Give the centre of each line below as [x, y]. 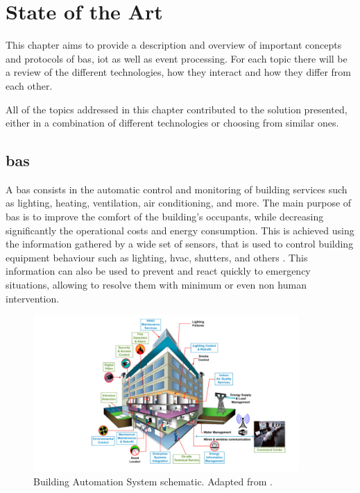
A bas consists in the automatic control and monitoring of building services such [177, 189]
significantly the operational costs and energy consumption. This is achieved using [180, 230]
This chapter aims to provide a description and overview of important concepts [174, 45]
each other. [29, 85]
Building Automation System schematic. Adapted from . [153, 481]
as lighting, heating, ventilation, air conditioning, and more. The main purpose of [179, 203]
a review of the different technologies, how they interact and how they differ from [179, 72]
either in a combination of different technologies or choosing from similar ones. [172, 123]
